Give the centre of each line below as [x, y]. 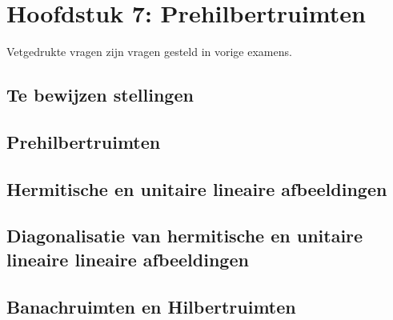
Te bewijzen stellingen [100, 95]
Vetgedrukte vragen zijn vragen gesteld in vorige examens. [149, 52]
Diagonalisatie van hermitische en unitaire [185, 236]
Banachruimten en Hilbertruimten [151, 306]
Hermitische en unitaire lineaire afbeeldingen [197, 188]
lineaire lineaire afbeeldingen [128, 259]
